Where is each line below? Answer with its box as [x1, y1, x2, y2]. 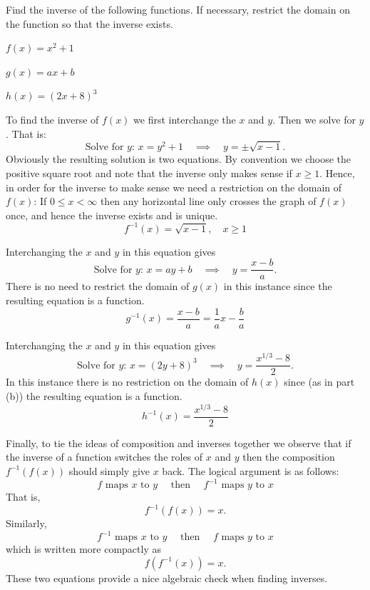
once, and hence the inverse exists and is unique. [6, 207, 218, 222]
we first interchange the [133, 111, 236, 126]
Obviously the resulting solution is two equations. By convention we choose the [6, 151, 351, 166]
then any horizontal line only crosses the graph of [100, 194, 317, 209]
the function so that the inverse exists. [6, 16, 173, 31]
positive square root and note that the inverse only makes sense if [6, 165, 292, 180]
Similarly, [6, 516, 47, 531]
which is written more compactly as [6, 541, 161, 556]
